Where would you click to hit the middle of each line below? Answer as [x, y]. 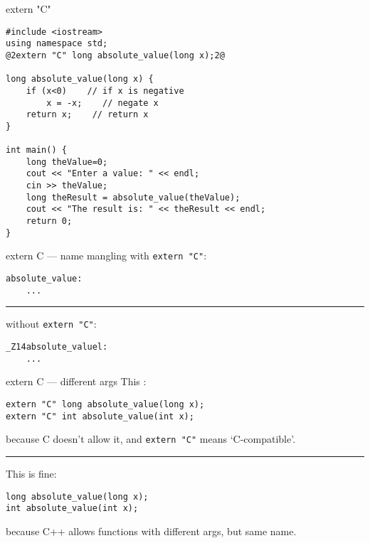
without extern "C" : [51, 324]
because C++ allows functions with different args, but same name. [151, 531]
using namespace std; [57, 44]
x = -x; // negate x [102, 103]
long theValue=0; [67, 162]
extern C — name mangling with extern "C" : [106, 256]
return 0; [49, 221]
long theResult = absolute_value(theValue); [133, 197]
